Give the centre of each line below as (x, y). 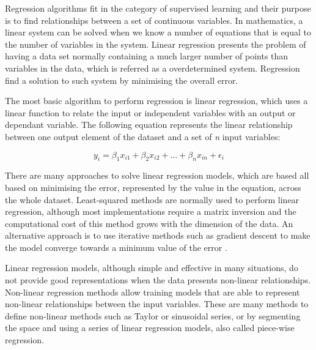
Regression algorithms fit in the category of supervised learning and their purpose (158, 8)
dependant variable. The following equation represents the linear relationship (149, 125)
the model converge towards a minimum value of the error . (116, 247)
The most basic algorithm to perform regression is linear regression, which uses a (156, 101)
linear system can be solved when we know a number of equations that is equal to (158, 32)
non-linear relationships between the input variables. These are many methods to (157, 304)
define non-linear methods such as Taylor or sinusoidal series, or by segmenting (153, 315)
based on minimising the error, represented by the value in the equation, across (153, 187)
